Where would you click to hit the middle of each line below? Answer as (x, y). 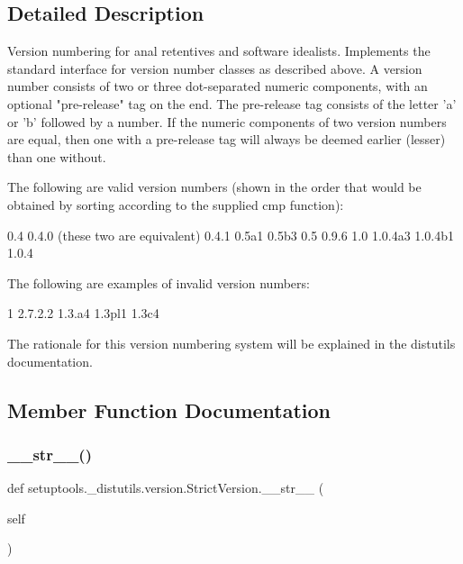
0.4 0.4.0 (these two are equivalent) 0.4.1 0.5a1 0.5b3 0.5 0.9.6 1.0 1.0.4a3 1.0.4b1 (231, 235)
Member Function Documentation (169, 409)
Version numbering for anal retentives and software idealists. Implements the (219, 51)
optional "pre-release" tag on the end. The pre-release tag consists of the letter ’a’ (232, 103)
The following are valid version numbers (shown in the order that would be (214, 187)
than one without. (57, 156)
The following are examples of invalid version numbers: (159, 282)
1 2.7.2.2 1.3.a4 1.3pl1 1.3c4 (83, 313)
